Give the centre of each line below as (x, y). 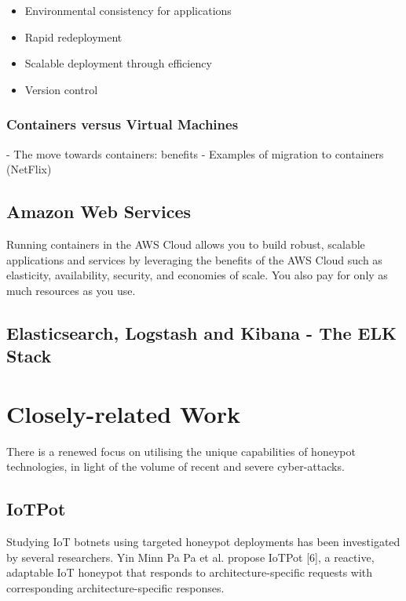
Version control (61, 89)
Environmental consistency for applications (128, 10)
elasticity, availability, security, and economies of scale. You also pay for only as (197, 275)
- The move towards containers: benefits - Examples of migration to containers (195, 153)
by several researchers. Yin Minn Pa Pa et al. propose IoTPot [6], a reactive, (190, 557)
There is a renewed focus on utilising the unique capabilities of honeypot (181, 451)
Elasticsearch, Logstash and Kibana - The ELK (201, 332)
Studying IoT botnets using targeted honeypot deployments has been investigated (203, 542)
